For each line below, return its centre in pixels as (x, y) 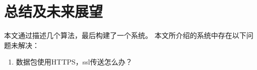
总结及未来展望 (54, 11)
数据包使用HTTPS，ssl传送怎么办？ (74, 62)
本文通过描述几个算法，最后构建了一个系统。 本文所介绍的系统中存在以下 (125, 35)
